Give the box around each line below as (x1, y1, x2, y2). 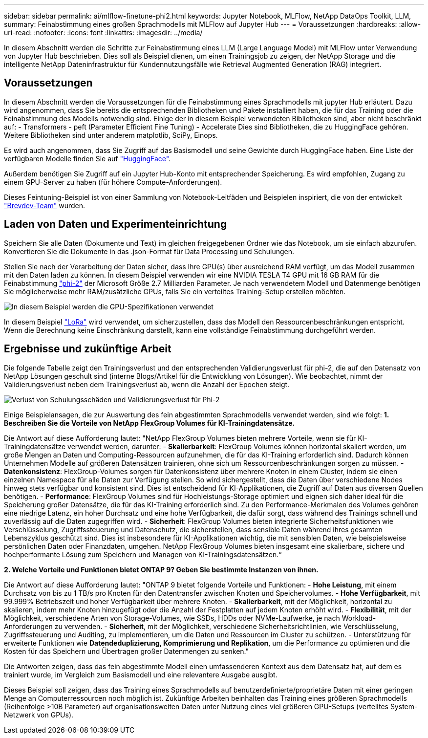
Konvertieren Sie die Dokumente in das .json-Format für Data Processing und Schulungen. (4, 247, 295, 256)
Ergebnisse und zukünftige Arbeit (4, 343, 171, 355)
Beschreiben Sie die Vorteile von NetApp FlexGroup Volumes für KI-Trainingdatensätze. (4, 418, 295, 427)
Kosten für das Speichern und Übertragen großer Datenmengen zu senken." (4, 647, 249, 655)
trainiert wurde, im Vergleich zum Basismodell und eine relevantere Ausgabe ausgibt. (4, 670, 278, 679)
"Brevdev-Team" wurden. (4, 201, 86, 210)
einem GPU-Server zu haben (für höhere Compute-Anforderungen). (4, 177, 222, 186)
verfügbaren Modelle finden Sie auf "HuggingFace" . (4, 154, 171, 163)
